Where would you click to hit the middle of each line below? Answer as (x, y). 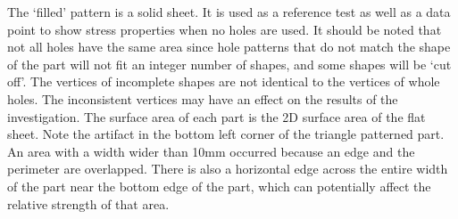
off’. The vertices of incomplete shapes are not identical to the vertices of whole (224, 81)
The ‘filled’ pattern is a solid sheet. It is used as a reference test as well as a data (229, 12)
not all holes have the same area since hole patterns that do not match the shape (229, 47)
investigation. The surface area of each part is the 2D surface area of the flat (217, 116)
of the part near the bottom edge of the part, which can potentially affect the (219, 186)
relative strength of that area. (88, 203)
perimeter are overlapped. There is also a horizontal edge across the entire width (228, 169)
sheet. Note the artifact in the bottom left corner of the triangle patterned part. (226, 134)
